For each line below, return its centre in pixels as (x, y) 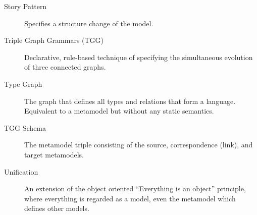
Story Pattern (25, 6)
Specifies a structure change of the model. (89, 23)
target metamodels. (54, 154)
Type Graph (23, 84)
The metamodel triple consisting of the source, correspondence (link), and (139, 145)
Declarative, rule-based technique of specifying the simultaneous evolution (139, 57)
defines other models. (57, 208)
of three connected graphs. (65, 67)
